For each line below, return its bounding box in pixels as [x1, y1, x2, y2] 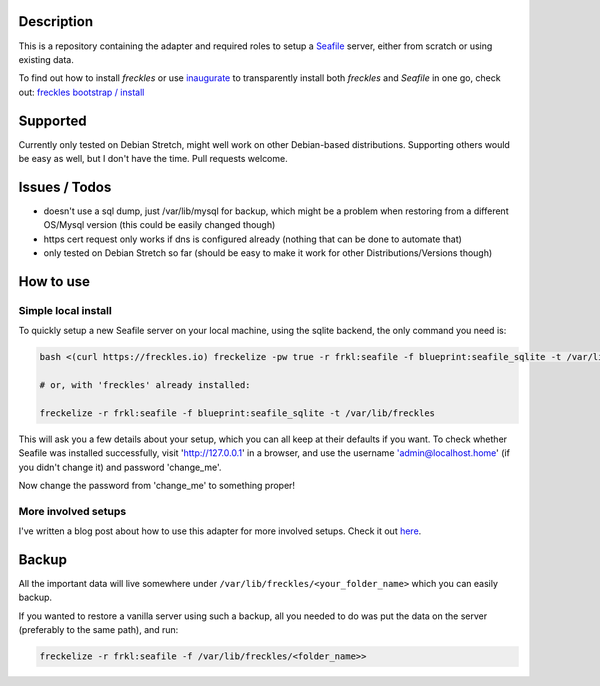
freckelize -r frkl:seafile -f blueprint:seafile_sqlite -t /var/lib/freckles [39, 407, 435, 419]
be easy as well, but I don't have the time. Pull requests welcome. [18, 152, 289, 164]
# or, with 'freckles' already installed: [39, 379, 251, 390]
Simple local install [18, 303, 112, 317]
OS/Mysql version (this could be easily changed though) [43, 219, 276, 231]
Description [18, 13, 94, 30]
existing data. [18, 53, 75, 65]
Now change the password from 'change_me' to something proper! [18, 479, 295, 491]
